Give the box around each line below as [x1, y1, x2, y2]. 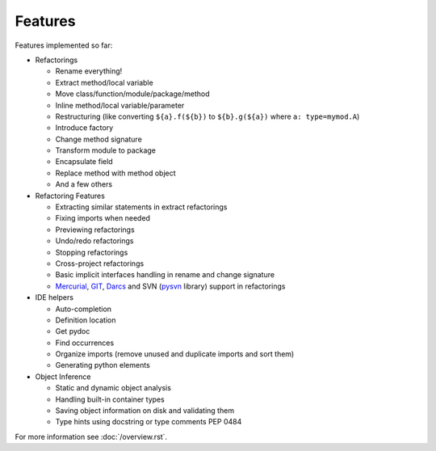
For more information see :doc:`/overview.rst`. [15, 432, 168, 441]
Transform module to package [55, 145, 157, 155]
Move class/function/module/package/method [55, 89, 210, 99]
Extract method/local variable [55, 78, 153, 87]
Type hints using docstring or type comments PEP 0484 [55, 417, 242, 427]
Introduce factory [55, 123, 114, 133]
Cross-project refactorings [55, 259, 145, 268]
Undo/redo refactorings [55, 236, 134, 246]
